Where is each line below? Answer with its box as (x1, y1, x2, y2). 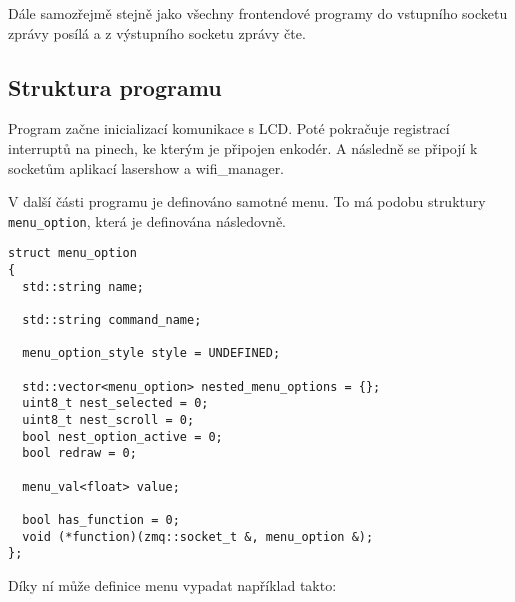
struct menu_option (8, 246, 137, 261)
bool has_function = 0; (22, 512, 180, 527)
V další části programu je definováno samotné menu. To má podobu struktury (8, 191, 486, 212)
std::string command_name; (22, 313, 202, 328)
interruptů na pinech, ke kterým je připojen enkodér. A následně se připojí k (8, 137, 478, 158)
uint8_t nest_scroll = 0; (22, 412, 195, 427)
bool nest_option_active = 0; (22, 429, 223, 444)
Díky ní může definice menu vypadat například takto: (8, 574, 337, 595)
